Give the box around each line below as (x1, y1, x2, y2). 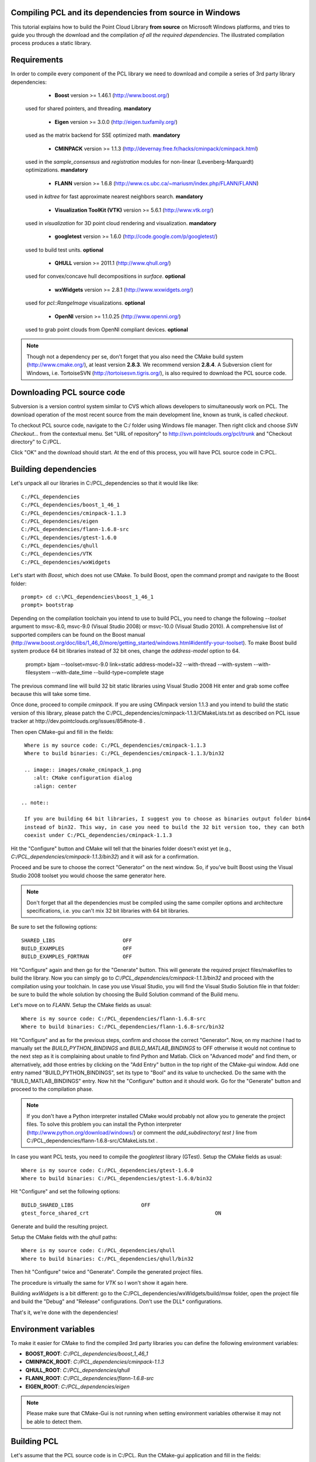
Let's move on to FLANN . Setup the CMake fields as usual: (11, 1002, 152, 1009)
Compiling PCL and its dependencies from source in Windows (11, 8, 241, 18)
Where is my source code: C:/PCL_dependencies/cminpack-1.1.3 (24, 742, 206, 749)
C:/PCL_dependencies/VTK (21, 550, 92, 557)
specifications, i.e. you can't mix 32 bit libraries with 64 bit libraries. (26, 907, 190, 914)
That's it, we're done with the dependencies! (11, 1309, 119, 1316)
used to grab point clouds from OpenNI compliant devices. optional (25, 326, 188, 333)
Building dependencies (11, 464, 97, 474)
